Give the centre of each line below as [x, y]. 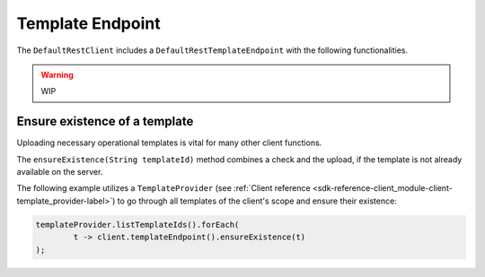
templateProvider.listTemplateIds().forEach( [137, 225]
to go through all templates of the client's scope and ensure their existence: [257, 201]
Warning [57, 74]
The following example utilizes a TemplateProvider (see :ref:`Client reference [163, 188]
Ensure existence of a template [105, 121]
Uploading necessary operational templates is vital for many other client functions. [169, 143]
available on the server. [60, 172]
